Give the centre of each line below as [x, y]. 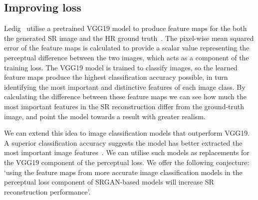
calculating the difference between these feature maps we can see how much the [125, 97]
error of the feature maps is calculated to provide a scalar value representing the [127, 48]
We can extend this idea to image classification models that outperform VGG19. [127, 133]
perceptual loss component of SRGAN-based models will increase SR [109, 182]
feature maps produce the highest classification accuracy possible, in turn [116, 77]
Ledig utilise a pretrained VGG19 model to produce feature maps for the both [126, 28]
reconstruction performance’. [47, 191]
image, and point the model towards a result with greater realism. [105, 116]
